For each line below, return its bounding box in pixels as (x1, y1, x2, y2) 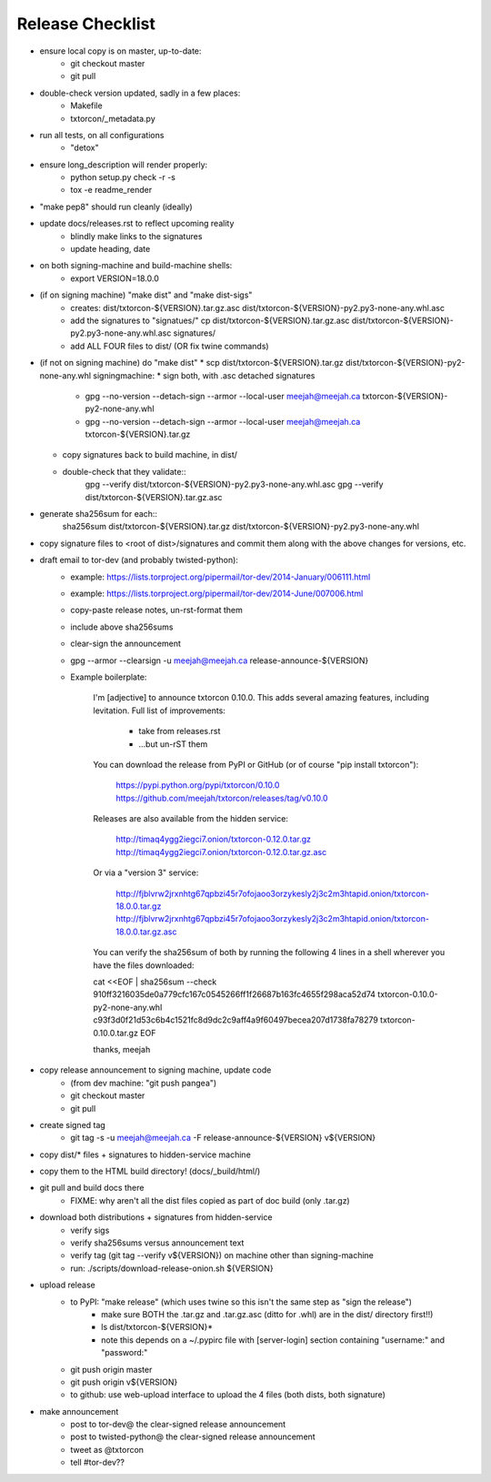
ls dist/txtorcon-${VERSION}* (101, 1322, 214, 1333)
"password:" (101, 1347, 148, 1358)
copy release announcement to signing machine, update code (39, 1064, 272, 1075)
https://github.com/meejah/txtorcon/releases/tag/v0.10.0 (115, 792, 328, 803)
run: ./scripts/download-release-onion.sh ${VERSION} (70, 1263, 274, 1274)
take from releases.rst (138, 726, 221, 737)
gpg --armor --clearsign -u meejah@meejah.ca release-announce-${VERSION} (70, 655, 369, 666)
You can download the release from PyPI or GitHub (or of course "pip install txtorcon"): (93, 759, 419, 770)
